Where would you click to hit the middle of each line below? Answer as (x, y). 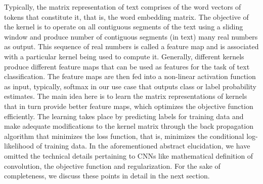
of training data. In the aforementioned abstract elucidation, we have (143, 146)
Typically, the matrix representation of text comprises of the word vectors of (123, 7)
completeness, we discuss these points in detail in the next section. (107, 176)
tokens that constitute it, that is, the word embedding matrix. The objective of (126, 16)
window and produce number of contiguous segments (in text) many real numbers (131, 36)
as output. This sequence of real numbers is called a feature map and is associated (131, 46)
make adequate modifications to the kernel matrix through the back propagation (129, 126)
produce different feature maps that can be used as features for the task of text (127, 66)
